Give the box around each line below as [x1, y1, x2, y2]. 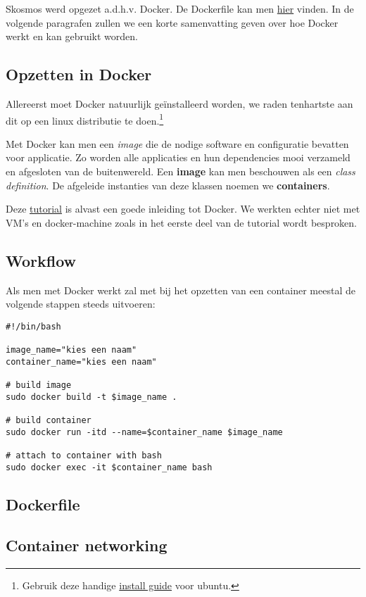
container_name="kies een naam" [6, 356, 157, 367]
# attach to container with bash [6, 451, 162, 460]
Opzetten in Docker [6, 63, 152, 85]
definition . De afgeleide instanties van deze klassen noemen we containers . [6, 177, 330, 192]
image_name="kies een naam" [6, 345, 137, 356]
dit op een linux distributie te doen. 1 [6, 111, 164, 127]
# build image [6, 380, 72, 391]
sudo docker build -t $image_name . [6, 391, 177, 402]
